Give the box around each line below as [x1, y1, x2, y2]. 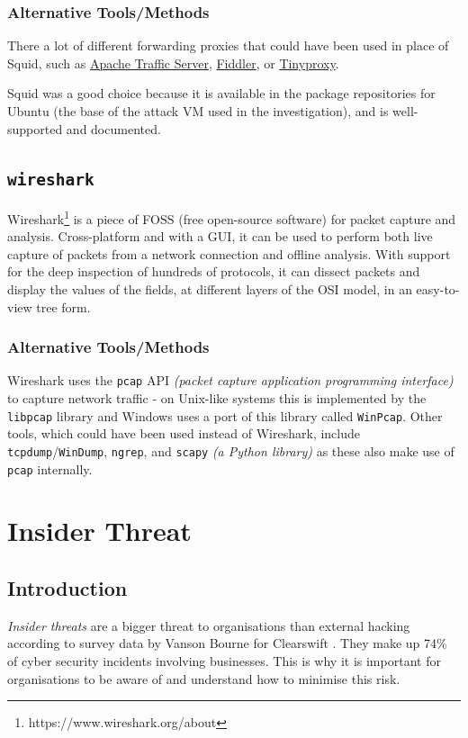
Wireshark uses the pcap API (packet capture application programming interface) [7, 371, 454, 390]
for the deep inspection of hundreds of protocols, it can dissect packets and [7, 262, 420, 281]
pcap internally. [7, 459, 93, 478]
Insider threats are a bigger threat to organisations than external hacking [7, 616, 410, 634]
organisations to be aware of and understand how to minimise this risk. [7, 669, 400, 688]
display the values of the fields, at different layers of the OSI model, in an [7, 280, 412, 298]
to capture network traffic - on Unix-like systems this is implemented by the [7, 389, 427, 408]
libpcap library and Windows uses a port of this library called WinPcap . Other [7, 406, 443, 425]
